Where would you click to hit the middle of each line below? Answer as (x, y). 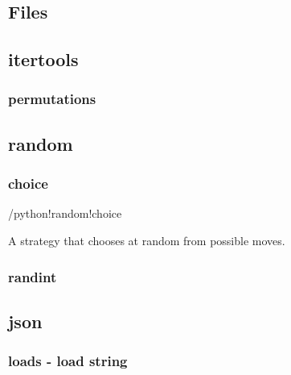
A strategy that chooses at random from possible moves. (147, 240)
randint (33, 276)
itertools (43, 59)
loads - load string (68, 361)
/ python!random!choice (65, 213)
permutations (52, 99)
